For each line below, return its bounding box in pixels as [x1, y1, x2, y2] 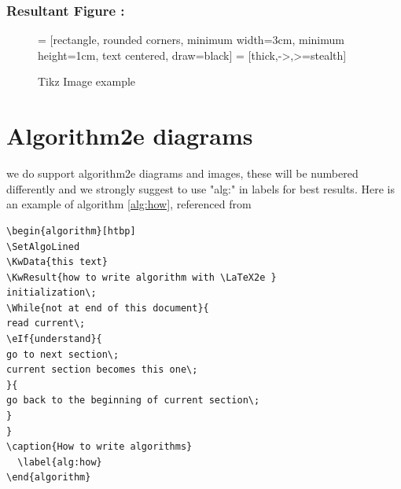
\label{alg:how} [17, 456, 102, 468]
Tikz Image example [38, 73, 136, 90]
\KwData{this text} [6, 256, 108, 268]
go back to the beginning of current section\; [6, 395, 260, 406]
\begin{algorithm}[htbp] [6, 225, 136, 237]
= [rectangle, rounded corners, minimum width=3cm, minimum [38, 31, 344, 48]
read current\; [6, 318, 86, 329]
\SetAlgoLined [6, 241, 80, 252]
